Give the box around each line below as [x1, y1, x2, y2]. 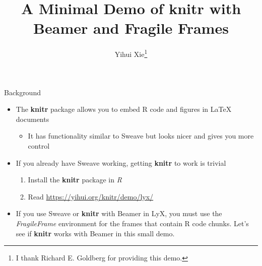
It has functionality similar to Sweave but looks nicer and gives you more [28, 130, 254, 141]
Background [4, 87, 41, 97]
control [28, 140, 50, 151]
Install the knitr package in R [28, 174, 122, 185]
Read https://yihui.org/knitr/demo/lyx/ [28, 191, 154, 202]
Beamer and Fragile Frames [33, 18, 229, 38]
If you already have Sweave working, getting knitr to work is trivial [16, 157, 226, 168]
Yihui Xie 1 [114, 47, 148, 59]
